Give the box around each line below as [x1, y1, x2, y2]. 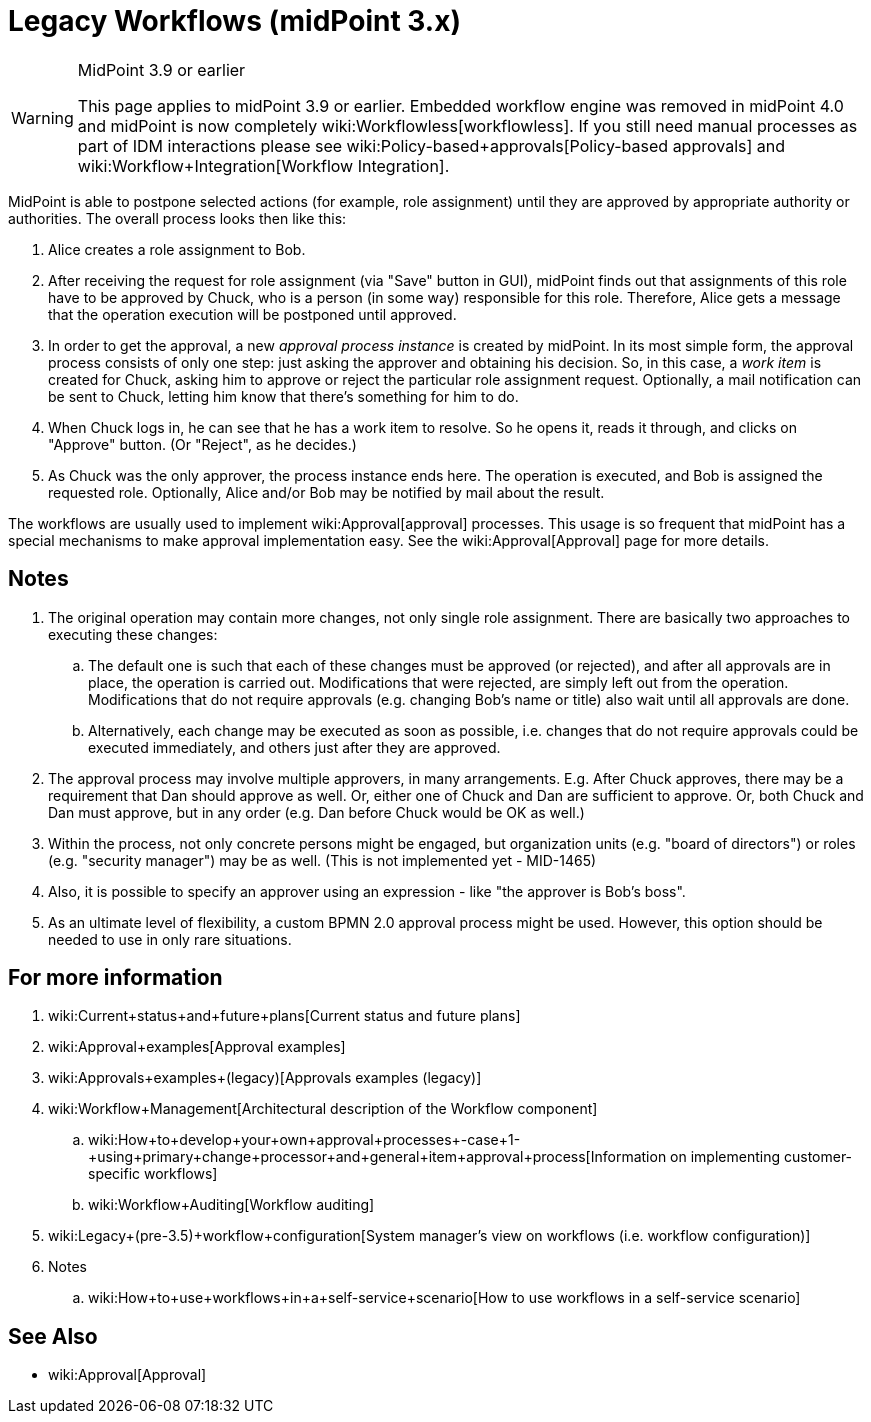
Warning [11, 107, 74, 128]
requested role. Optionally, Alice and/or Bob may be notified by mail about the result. [48, 483, 605, 501]
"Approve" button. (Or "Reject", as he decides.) [48, 435, 357, 453]
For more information [8, 965, 223, 991]
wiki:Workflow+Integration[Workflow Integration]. [77, 155, 450, 176]
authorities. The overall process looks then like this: [8, 209, 347, 227]
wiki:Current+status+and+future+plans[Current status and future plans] [48, 1007, 521, 1025]
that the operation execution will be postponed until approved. [48, 305, 457, 323]
